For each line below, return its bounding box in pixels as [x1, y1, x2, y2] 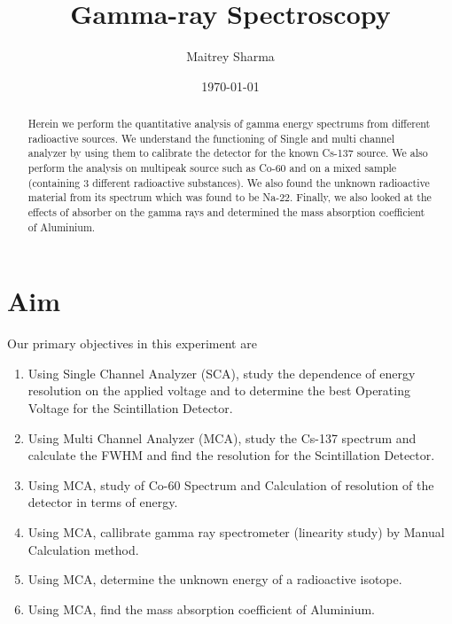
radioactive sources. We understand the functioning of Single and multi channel [27, 130, 395, 145]
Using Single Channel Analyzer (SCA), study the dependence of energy [27, 363, 416, 382]
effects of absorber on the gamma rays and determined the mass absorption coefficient [27, 205, 425, 220]
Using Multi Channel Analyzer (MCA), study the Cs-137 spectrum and [27, 428, 417, 447]
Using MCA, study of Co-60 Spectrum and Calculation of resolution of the [27, 475, 434, 494]
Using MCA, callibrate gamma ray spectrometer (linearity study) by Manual [27, 523, 445, 542]
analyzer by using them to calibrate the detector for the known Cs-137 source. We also [27, 145, 428, 160]
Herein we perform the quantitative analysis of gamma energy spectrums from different [27, 116, 431, 131]
